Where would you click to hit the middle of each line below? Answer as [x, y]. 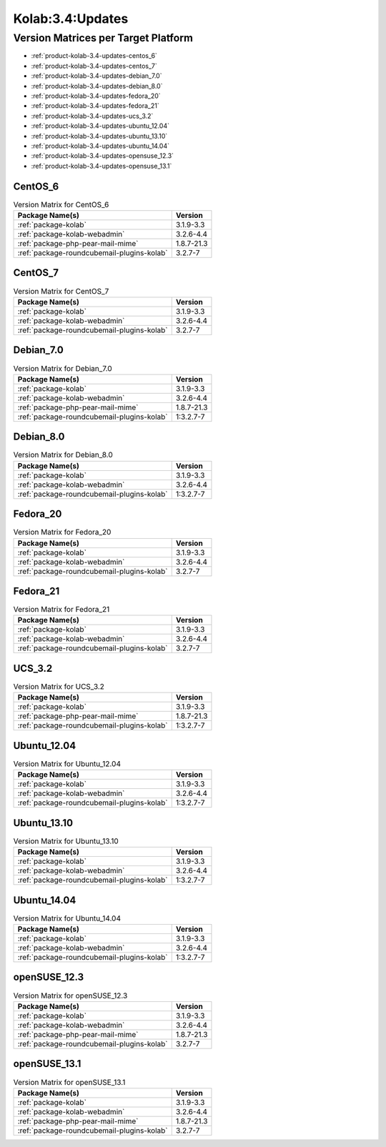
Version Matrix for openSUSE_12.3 [70, 995]
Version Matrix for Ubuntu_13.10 [66, 841]
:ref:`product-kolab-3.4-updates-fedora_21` [95, 106]
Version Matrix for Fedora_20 [62, 532]
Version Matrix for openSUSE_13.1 [69, 1082]
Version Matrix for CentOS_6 [61, 204]
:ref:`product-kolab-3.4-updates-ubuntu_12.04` [100, 126]
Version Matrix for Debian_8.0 [63, 455]
